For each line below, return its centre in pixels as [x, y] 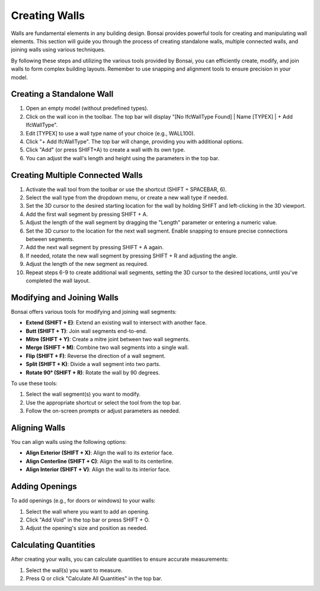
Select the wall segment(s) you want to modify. [83, 394]
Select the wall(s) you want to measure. [74, 570]
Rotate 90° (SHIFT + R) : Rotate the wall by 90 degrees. [93, 372]
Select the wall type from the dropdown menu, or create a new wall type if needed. [127, 198]
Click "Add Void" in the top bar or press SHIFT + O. [88, 520]
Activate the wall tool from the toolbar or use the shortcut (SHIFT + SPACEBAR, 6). [126, 189]
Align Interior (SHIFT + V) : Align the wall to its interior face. [98, 469]
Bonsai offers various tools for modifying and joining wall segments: [94, 312]
